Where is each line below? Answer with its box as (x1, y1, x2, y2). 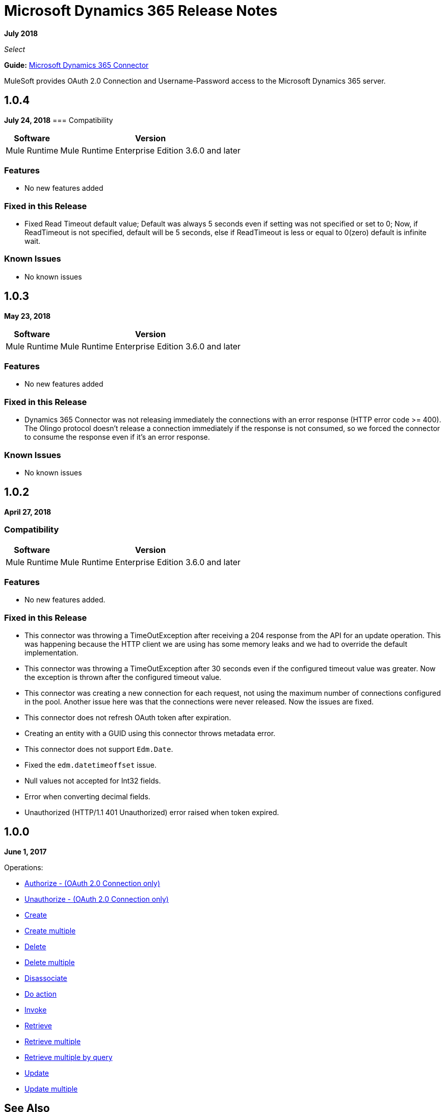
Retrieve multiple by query (24, 1052, 113, 1062)
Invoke (24, 1005, 47, 1014)
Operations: (4, 863, 43, 872)
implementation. (24, 648, 78, 658)
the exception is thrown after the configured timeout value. (24, 673, 222, 682)
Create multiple (24, 926, 76, 935)
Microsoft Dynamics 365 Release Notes (4, 2, 278, 19)
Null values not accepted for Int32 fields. (24, 776, 161, 786)
